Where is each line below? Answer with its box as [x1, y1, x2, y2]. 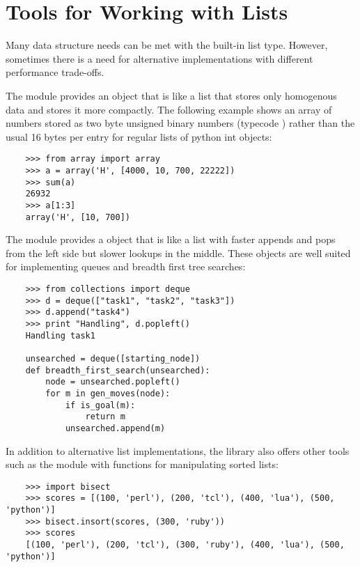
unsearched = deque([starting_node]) [25, 353, 201, 364]
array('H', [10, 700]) [25, 212, 130, 222]
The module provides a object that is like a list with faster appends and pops [6, 232, 336, 247]
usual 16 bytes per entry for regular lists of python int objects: [6, 129, 272, 143]
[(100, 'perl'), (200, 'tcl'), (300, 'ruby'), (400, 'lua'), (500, [25, 540, 345, 550]
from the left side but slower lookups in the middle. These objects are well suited [6, 245, 351, 260]
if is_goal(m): [65, 400, 136, 410]
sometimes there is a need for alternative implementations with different [6, 51, 313, 65]
